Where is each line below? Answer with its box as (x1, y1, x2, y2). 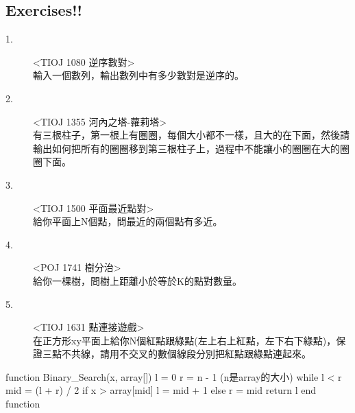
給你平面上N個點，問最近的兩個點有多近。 (33, 214, 223, 228)
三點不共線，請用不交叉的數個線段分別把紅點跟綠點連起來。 (42, 346, 311, 361)
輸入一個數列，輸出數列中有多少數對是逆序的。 (33, 68, 244, 82)
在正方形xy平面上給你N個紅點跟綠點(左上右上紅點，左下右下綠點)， (33, 333, 336, 347)
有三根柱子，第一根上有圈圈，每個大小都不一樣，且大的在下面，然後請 (33, 128, 350, 142)
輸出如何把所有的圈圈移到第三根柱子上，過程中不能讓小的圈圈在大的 (33, 141, 340, 155)
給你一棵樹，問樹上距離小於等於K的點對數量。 (33, 273, 242, 287)
